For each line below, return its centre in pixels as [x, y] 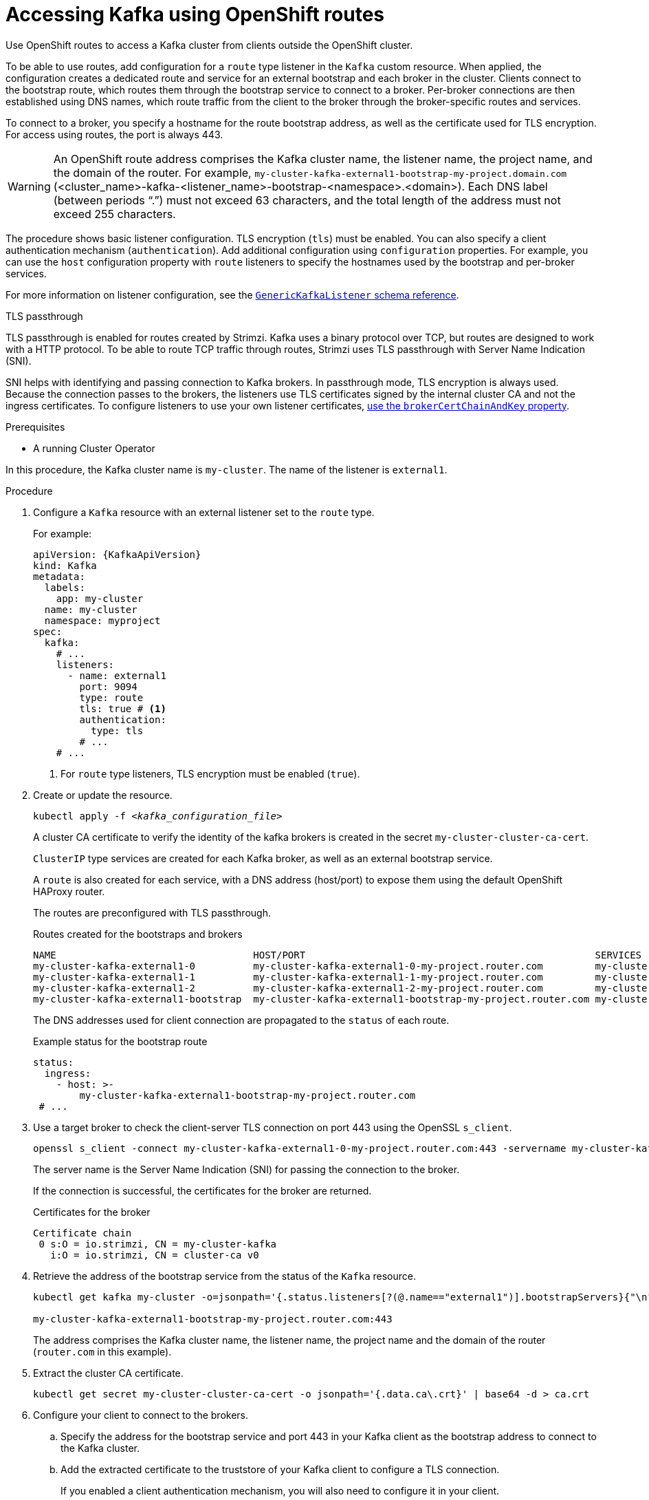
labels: [65, 587]
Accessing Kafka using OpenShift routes [195, 14]
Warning [29, 186]
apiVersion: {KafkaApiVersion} [117, 554]
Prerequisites [35, 427]
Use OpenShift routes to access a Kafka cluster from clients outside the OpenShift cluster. [209, 45]
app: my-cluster [100, 598]
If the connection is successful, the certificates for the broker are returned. [202, 1190]
